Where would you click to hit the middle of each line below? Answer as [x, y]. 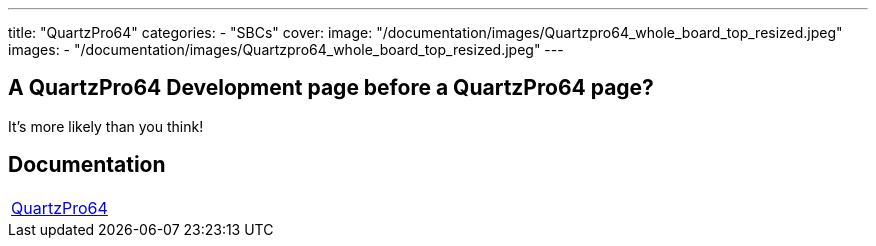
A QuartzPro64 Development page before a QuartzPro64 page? [331, 88]
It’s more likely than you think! [106, 126]
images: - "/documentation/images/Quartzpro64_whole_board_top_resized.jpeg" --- [286, 49]
